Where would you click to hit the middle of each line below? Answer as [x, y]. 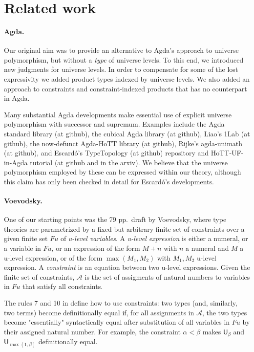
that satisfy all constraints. [63, 286]
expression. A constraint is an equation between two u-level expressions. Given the [127, 267]
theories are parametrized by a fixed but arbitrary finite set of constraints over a [124, 229]
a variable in [22, 248]
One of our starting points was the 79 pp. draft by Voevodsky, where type [115, 219]
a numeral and [207, 248]
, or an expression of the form [96, 248]
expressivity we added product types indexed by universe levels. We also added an [127, 78]
